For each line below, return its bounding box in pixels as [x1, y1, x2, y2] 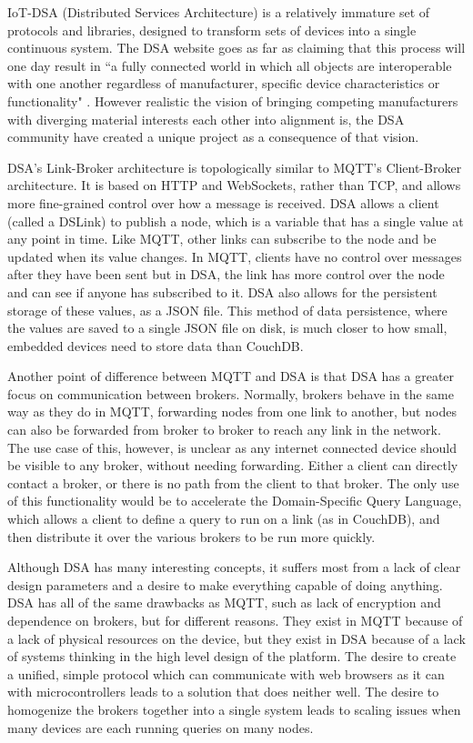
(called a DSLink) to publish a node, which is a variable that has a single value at [7, 211, 464, 230]
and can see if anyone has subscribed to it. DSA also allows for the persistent [7, 282, 438, 301]
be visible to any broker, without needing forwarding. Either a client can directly [7, 456, 458, 475]
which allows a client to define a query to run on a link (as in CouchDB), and [7, 509, 440, 528]
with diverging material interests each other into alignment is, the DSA [7, 109, 405, 128]
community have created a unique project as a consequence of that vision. [7, 127, 419, 146]
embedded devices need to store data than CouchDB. [7, 336, 304, 355]
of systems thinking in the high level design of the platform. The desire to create [7, 647, 457, 666]
